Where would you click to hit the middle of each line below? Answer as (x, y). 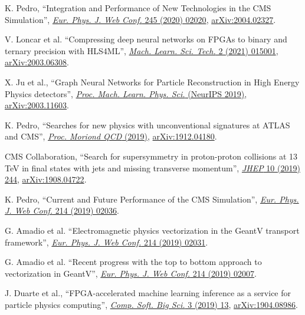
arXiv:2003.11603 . (37, 105)
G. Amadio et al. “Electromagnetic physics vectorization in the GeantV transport (152, 230)
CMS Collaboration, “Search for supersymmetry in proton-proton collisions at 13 (151, 156)
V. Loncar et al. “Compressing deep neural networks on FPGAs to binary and (146, 39)
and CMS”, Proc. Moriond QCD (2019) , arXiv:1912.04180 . (111, 136)
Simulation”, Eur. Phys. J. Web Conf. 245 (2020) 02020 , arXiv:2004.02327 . (140, 19)
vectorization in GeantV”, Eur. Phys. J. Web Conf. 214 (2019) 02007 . (131, 273)
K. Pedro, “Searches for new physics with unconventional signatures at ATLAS (147, 125)
